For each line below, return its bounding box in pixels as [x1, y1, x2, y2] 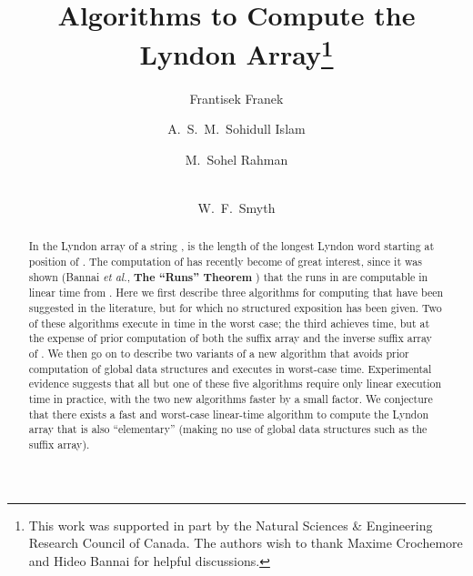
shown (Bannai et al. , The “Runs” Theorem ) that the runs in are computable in [28, 268, 428, 285]
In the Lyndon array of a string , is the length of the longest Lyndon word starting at [28, 238, 435, 254]
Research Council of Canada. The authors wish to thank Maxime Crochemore [28, 533, 463, 552]
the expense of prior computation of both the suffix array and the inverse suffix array [28, 330, 432, 346]
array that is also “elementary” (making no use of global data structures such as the [28, 421, 428, 437]
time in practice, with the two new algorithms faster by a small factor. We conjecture [28, 390, 433, 406]
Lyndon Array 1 [139, 32, 334, 73]
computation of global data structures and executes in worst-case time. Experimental [28, 360, 432, 376]
